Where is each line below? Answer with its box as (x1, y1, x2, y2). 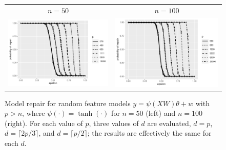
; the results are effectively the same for (87, 128, 212, 138)
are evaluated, (147, 117, 191, 128)
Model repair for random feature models (5, 97, 131, 108)
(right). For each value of (5, 117, 83, 128)
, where (22, 108, 45, 118)
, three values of (89, 117, 139, 128)
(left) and (146, 108, 176, 118)
